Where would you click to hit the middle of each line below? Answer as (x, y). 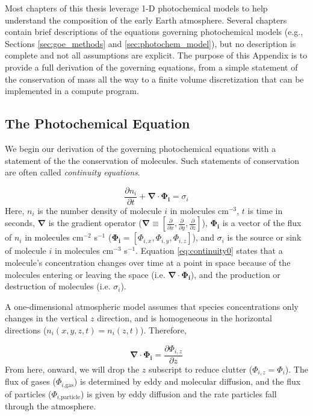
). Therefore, (163, 329)
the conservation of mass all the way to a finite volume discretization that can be (154, 79)
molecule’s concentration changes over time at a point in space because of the (148, 262)
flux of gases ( (30, 381)
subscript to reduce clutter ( (201, 369)
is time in (265, 210)
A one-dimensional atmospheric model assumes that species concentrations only (152, 306)
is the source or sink (264, 237)
